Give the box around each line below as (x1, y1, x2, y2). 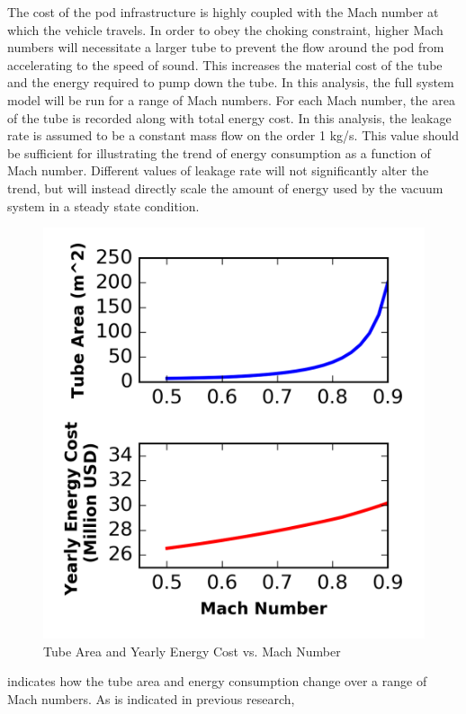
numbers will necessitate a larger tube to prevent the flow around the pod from (7, 38, 444, 57)
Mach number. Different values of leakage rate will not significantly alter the (7, 161, 429, 180)
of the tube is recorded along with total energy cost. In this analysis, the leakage (7, 108, 452, 127)
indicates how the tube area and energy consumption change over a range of (7, 672, 427, 691)
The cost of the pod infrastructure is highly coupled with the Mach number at (7, 3, 439, 21)
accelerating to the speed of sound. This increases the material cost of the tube (7, 55, 443, 74)
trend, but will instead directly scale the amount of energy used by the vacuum (7, 178, 444, 197)
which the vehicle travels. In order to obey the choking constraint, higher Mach (7, 20, 444, 39)
